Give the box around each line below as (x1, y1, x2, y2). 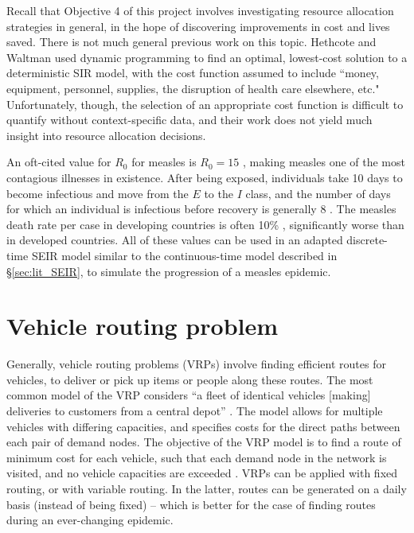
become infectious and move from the (6, 185, 189, 201)
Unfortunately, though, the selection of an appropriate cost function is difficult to (6, 95, 404, 112)
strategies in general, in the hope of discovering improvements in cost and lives (6, 18, 390, 34)
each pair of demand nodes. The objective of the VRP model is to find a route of (6, 434, 401, 450)
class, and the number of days (245, 185, 391, 201)
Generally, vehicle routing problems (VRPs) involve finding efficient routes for (6, 356, 386, 372)
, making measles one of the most (243, 154, 405, 170)
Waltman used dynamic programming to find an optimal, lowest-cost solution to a (6, 49, 408, 65)
